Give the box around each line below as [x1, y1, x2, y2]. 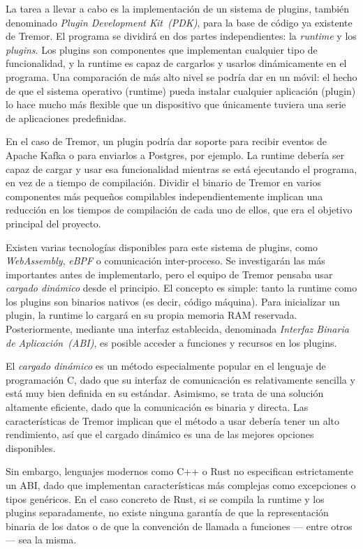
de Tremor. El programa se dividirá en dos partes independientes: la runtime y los [6, 29, 357, 43]
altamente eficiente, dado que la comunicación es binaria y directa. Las [6, 400, 309, 414]
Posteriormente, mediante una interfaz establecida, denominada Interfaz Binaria [6, 322, 349, 336]
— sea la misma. [6, 532, 77, 547]
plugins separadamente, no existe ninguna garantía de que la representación [6, 505, 329, 520]
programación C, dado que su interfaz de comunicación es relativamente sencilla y [6, 372, 355, 386]
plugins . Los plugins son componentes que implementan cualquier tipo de [6, 42, 318, 57]
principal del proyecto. [6, 216, 101, 230]
